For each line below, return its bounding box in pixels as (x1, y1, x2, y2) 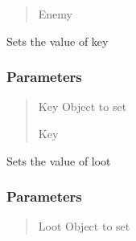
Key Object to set (38, 98, 127, 115)
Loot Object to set (38, 218, 130, 235)
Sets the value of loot (6, 152, 111, 169)
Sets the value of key (6, 32, 109, 49)
